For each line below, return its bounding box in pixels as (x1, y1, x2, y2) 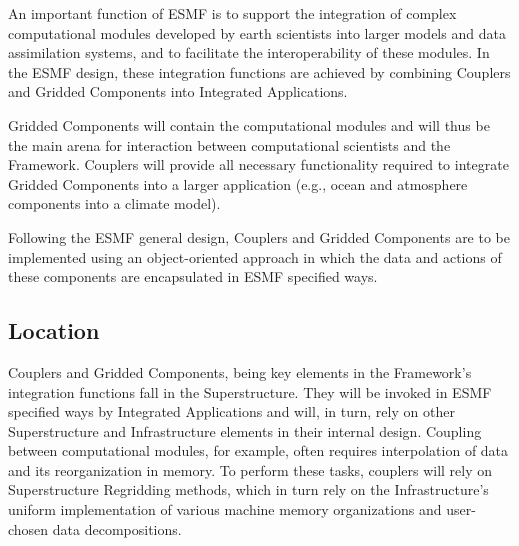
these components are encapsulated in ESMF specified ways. (8, 266, 378, 287)
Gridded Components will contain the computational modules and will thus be (8, 114, 490, 135)
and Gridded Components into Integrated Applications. (8, 81, 348, 102)
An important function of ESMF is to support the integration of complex (8, 3, 457, 23)
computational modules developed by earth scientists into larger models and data (8, 22, 506, 43)
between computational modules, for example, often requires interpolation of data (8, 440, 509, 461)
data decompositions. (52, 518, 182, 539)
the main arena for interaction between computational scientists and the (8, 134, 451, 155)
